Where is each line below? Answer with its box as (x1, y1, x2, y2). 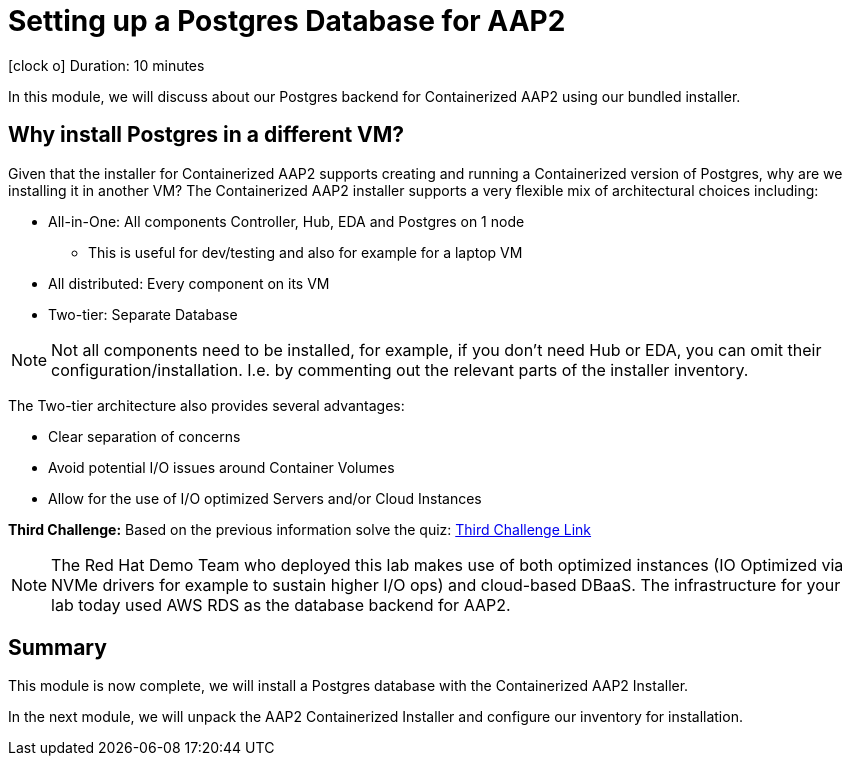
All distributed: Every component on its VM (48, 274, 330, 292)
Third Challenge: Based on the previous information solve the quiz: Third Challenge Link (8, 520, 592, 538)
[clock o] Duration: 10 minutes (8, 56, 205, 74)
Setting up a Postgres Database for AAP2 (8, 4, 566, 38)
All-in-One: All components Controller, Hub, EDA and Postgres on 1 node (48, 212, 525, 230)
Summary (8, 635, 107, 661)
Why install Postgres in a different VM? (8, 122, 405, 148)
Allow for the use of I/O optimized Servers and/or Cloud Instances (48, 489, 482, 507)
